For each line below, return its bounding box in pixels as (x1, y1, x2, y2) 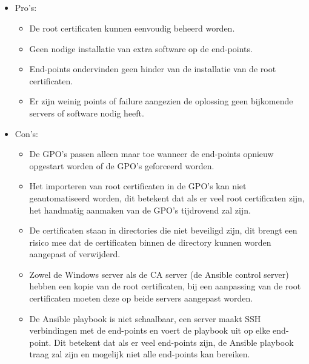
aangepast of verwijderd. (29, 248, 121, 260)
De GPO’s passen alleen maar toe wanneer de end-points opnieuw (29, 147, 274, 160)
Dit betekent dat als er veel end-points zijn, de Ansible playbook (54, 335, 294, 348)
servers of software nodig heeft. (29, 106, 144, 119)
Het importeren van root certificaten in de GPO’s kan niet (29, 180, 247, 192)
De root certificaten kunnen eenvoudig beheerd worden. (29, 21, 235, 34)
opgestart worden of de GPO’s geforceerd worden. (29, 159, 214, 172)
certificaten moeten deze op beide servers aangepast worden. (29, 292, 253, 305)
